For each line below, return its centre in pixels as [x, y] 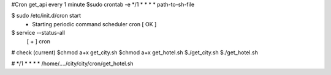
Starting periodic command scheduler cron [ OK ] [94, 24]
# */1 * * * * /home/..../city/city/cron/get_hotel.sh [73, 63]
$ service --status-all [38, 33]
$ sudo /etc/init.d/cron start [46, 16]
